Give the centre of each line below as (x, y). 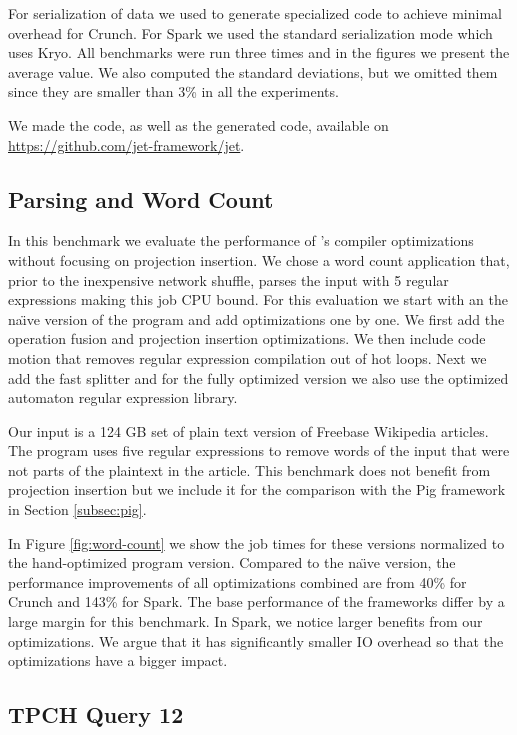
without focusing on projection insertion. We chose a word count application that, (259, 259)
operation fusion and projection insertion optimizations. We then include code (247, 338)
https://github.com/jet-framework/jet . (126, 144)
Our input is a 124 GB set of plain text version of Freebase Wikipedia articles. (248, 430)
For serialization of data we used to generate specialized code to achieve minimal (255, 13)
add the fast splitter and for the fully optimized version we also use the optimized (258, 377)
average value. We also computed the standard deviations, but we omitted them (253, 71)
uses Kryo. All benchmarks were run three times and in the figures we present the (259, 52)
